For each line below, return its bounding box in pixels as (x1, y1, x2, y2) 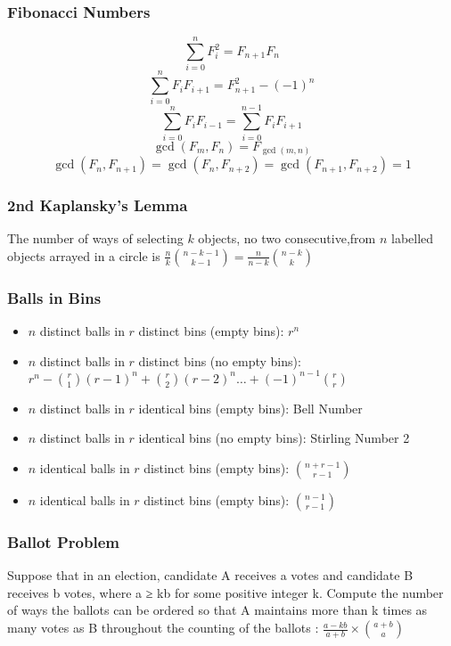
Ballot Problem (7, 530, 119, 552)
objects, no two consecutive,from (198, 229, 376, 248)
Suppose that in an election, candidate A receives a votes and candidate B (7, 566, 414, 585)
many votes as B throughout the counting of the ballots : (7, 618, 319, 637)
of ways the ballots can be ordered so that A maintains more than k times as (7, 601, 428, 619)
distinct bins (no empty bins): (138, 351, 301, 370)
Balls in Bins (7, 286, 102, 308)
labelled (390, 229, 434, 248)
